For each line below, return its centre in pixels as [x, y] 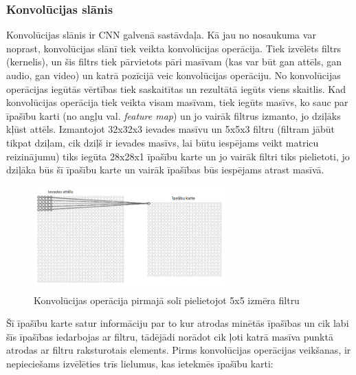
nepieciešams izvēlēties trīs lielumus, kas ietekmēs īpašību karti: [140, 363]
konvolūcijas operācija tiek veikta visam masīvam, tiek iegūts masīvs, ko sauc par [177, 102]
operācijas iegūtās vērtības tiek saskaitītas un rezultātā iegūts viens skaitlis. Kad [176, 88]
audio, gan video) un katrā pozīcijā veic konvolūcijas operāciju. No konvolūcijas [174, 75]
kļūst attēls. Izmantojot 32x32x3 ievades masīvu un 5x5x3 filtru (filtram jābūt [170, 129]
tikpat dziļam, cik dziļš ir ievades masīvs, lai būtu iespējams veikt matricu [163, 142]
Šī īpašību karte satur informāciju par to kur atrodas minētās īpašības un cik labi [178, 323]
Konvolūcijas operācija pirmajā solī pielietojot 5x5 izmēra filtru [167, 300]
